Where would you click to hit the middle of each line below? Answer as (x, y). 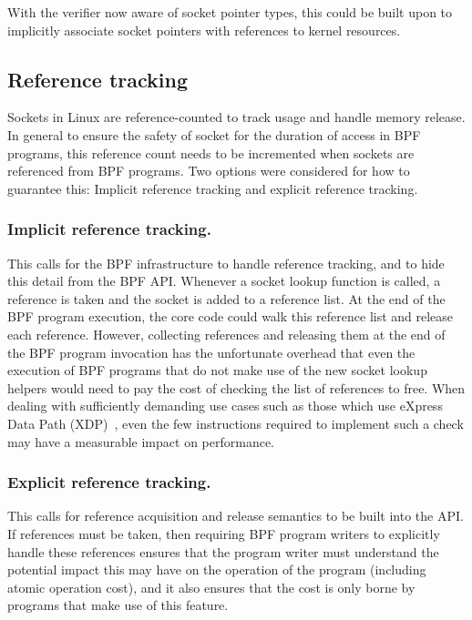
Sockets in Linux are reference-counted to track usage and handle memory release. (236, 117)
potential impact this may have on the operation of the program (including (217, 569)
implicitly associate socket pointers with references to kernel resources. (204, 30)
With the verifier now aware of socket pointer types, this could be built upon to (230, 12)
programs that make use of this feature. (118, 605)
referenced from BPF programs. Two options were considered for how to (209, 171)
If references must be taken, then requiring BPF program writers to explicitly (224, 533)
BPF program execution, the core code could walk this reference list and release (231, 316)
